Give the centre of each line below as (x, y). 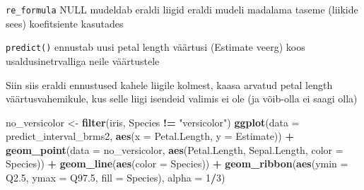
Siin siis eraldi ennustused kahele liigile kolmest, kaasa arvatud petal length (169, 84)
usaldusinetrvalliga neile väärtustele (83, 60)
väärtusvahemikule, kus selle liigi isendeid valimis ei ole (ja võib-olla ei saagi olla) (182, 99)
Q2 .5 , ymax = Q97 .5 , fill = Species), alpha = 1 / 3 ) (116, 178)
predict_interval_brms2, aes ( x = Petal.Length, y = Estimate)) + (150, 136)
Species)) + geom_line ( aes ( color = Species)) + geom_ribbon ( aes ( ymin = (177, 164)
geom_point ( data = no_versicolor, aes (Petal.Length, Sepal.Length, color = (175, 149)
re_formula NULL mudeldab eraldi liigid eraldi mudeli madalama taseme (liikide (182, 9)
